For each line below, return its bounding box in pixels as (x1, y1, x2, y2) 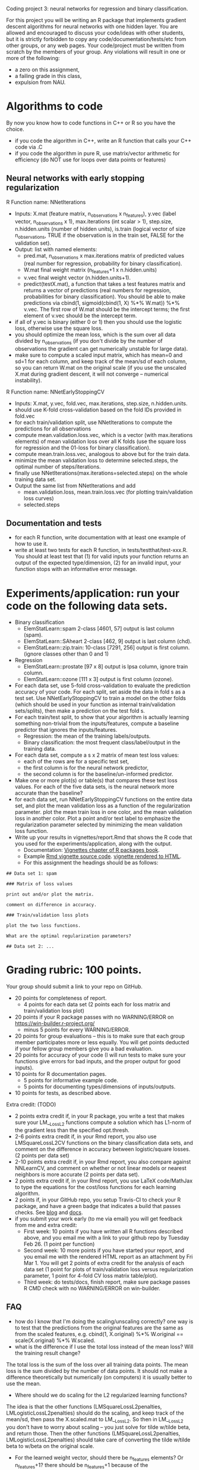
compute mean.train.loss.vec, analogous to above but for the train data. (14, 450, 190, 457)
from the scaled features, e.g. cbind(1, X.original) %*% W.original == (14, 1330, 184, 1337)
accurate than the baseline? (14, 789, 83, 797)
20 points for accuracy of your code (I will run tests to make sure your (14, 1051, 186, 1059)
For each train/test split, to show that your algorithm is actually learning (14, 714, 189, 721)
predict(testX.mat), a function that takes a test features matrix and (23, 280, 186, 288)
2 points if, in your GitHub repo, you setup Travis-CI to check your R (14, 1196, 181, 1203)
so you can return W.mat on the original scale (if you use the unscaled (14, 364, 187, 371)
